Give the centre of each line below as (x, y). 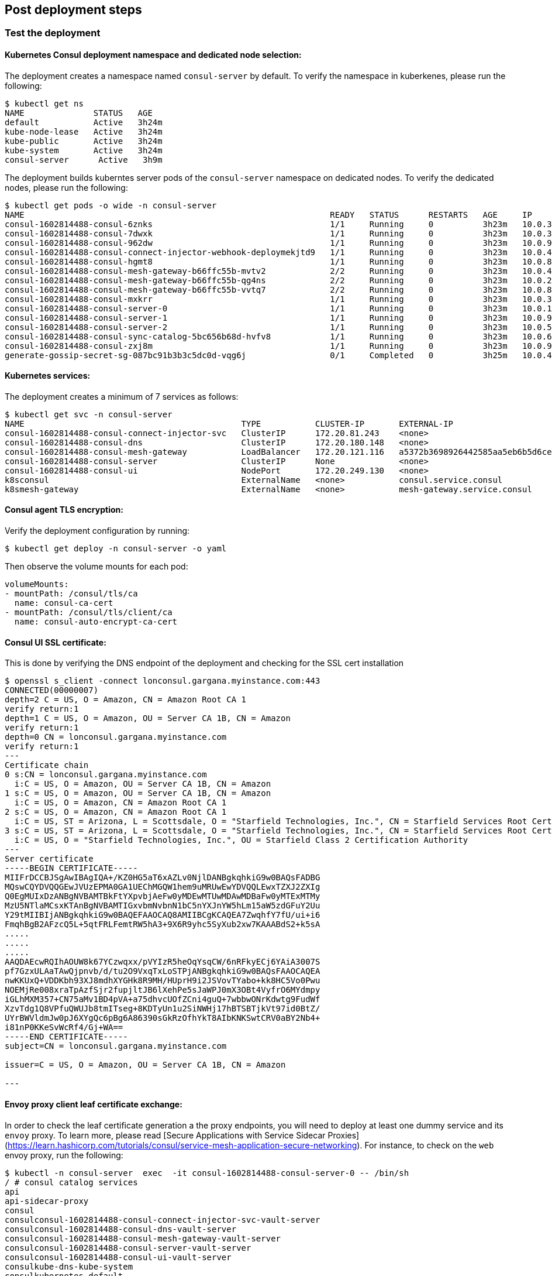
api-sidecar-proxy (47, 1201)
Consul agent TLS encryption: (64, 510)
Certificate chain (47, 765)
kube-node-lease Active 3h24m (84, 131)
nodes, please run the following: (66, 187)
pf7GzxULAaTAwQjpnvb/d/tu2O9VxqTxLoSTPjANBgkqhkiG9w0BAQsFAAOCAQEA (163, 971)
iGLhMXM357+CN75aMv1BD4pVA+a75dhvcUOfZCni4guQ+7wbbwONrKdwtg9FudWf (163, 999)
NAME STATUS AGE (79, 113)
